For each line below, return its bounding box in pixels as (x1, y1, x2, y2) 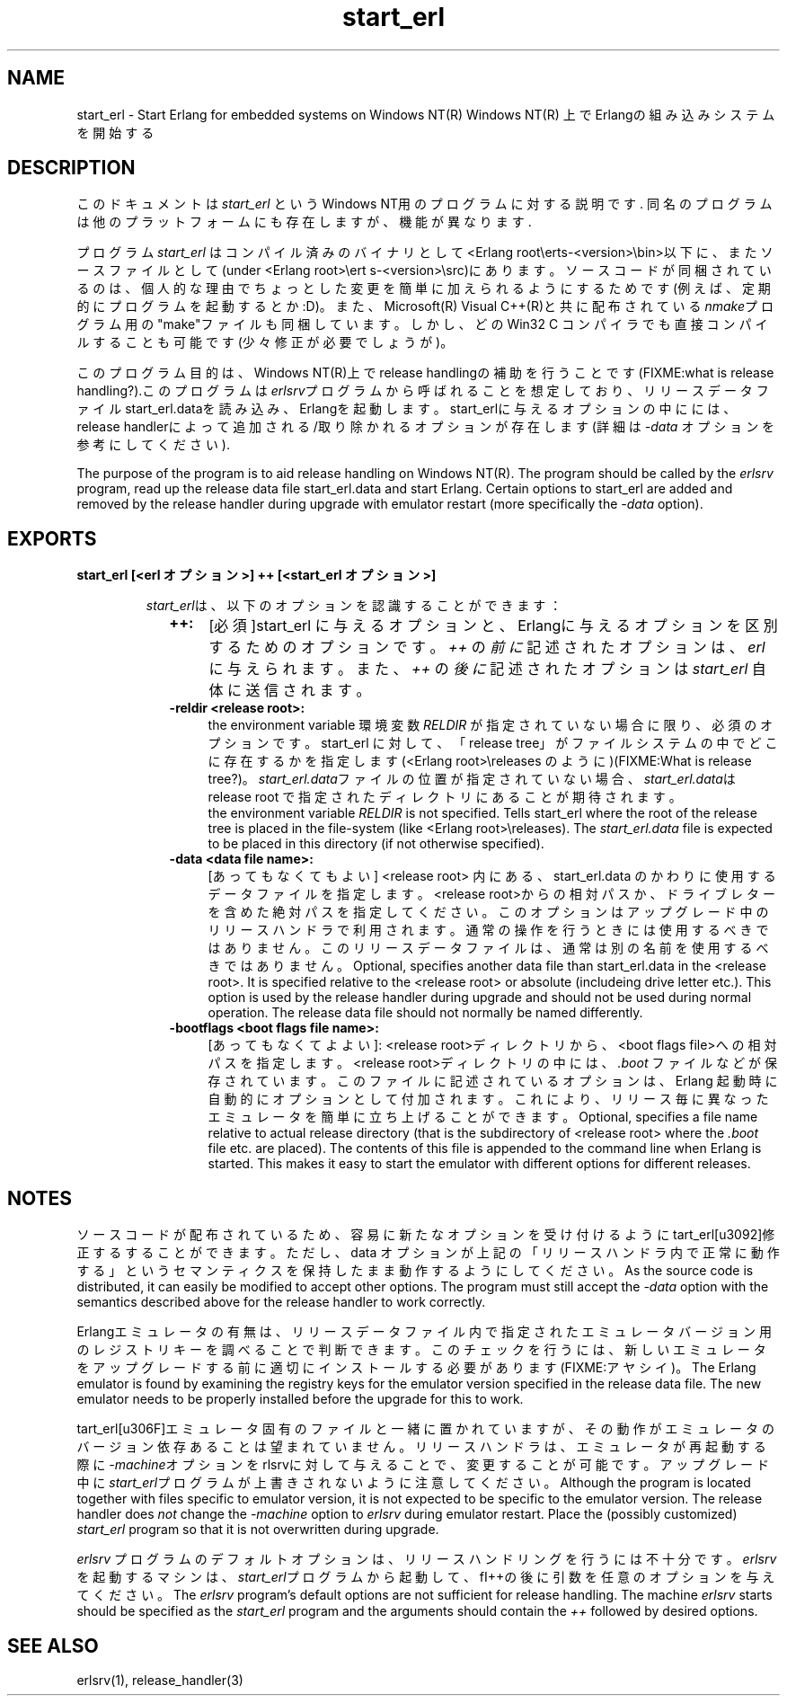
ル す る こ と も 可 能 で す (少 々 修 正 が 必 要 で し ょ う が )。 (76, 334, 454, 350)
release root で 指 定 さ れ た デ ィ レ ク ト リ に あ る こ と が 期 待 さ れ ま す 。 (208, 789, 682, 805)
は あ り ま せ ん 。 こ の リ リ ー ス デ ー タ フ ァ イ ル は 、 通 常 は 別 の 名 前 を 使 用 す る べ (208, 940, 769, 956)
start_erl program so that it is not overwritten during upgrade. (76, 1521, 439, 1538)
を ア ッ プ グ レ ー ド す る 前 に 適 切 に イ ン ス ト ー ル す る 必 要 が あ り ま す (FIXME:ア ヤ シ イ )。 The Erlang (76, 1360, 756, 1376)
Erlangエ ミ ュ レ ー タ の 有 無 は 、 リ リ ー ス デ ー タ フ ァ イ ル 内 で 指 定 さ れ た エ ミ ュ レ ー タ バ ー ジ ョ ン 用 (76, 1324, 772, 1340)
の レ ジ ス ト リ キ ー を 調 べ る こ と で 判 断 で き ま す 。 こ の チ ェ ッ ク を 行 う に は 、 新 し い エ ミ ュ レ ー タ (76, 1342, 766, 1358)
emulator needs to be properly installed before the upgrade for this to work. (76, 1391, 524, 1407)
